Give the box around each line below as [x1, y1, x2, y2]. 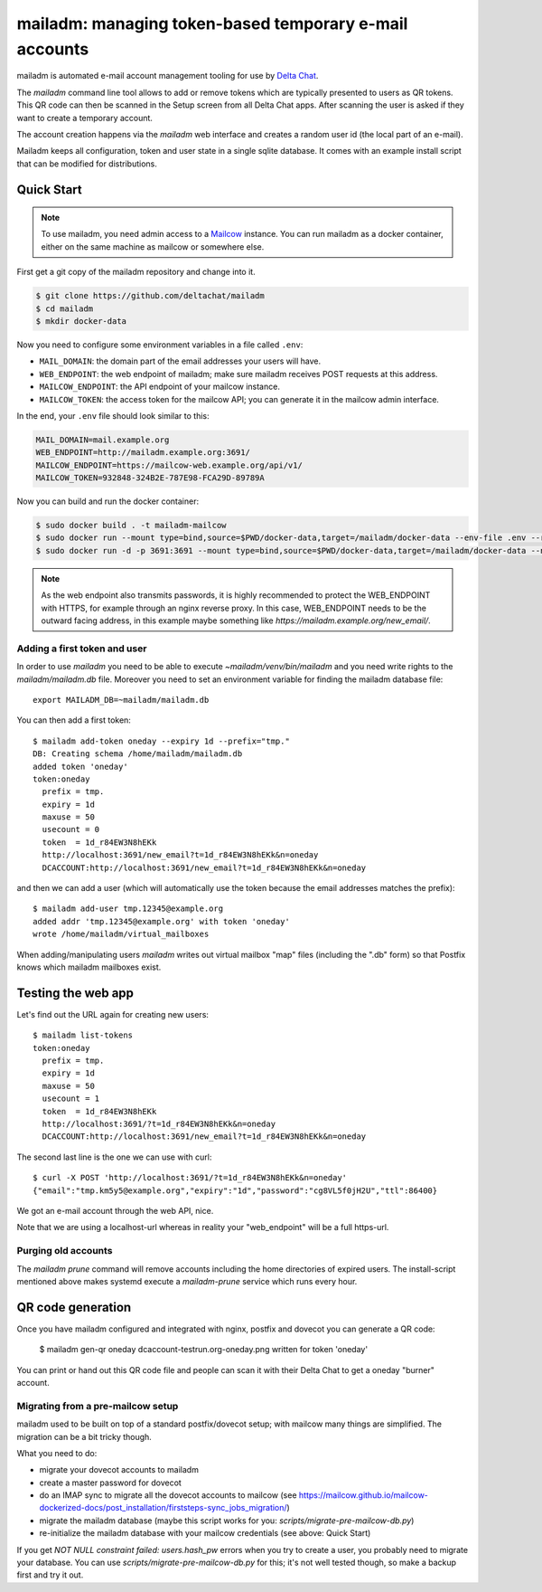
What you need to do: [16, 1447, 98, 1458]
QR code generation [16, 1299, 132, 1315]
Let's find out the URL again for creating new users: [16, 1009, 210, 1019]
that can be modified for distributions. [16, 158, 157, 169]
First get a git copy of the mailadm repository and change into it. [16, 267, 257, 278]
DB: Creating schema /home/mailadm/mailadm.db [33, 749, 243, 759]
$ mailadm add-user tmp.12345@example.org [33, 904, 224, 914]
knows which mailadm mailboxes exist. [16, 962, 162, 972]
